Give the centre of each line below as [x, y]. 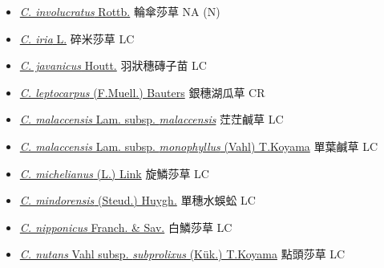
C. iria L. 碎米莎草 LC [77, 38]
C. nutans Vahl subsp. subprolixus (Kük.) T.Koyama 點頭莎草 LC [182, 254]
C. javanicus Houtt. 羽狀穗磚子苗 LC [113, 65]
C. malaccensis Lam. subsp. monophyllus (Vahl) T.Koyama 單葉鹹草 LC [198, 146]
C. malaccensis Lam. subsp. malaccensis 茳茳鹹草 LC [152, 119]
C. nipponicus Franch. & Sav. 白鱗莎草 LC [126, 227]
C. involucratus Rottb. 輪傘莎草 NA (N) [120, 11]
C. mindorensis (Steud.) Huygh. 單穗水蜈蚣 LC [137, 200]
